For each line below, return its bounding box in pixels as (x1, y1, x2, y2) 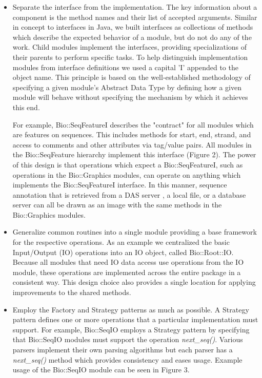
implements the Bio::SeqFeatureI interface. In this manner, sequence (12, 179, 227, 190)
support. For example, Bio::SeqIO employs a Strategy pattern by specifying (12, 324, 250, 334)
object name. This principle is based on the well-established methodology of (12, 72, 251, 82)
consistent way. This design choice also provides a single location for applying (12, 277, 256, 287)
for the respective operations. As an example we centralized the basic (12, 237, 230, 247)
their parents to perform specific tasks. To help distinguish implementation (12, 51, 248, 62)
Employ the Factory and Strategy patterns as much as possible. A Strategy (12, 304, 249, 314)
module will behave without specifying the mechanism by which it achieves (12, 92, 248, 102)
